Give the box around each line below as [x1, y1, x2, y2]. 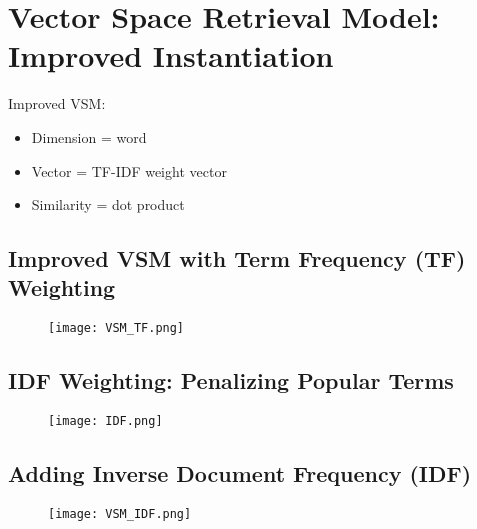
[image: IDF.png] [48, 414, 163, 429]
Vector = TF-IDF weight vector [31, 160, 227, 181]
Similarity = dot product [31, 194, 185, 215]
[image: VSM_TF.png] [48, 321, 185, 336]
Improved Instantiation [8, 35, 334, 76]
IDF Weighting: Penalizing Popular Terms [8, 365, 454, 396]
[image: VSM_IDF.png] [48, 507, 192, 521]
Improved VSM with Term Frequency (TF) [8, 243, 466, 274]
